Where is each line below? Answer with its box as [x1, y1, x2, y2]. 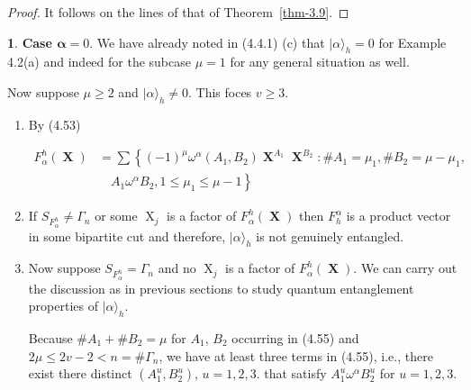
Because [28, 328, 73, 347]
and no [158, 258, 196, 277]
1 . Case [7, 32, 52, 51]
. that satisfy [256, 364, 327, 383]
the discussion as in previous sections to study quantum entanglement [28, 278, 414, 297]
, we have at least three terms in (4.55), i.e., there [159, 346, 433, 365]
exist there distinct [28, 364, 132, 383]
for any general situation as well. [230, 52, 410, 71]
